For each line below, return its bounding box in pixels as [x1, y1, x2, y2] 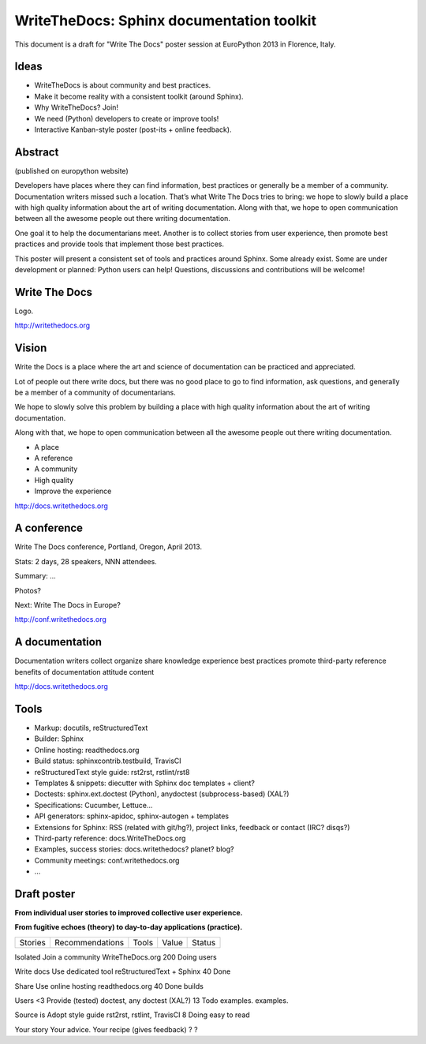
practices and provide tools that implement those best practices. [14, 239, 225, 249]
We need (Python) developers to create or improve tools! [34, 114, 219, 123]
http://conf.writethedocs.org [14, 615, 106, 624]
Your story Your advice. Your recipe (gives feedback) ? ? [14, 1024, 198, 1034]
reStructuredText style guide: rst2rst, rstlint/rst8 [34, 767, 190, 776]
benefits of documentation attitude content [14, 667, 155, 676]
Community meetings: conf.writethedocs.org [34, 855, 180, 865]
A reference [34, 453, 73, 462]
